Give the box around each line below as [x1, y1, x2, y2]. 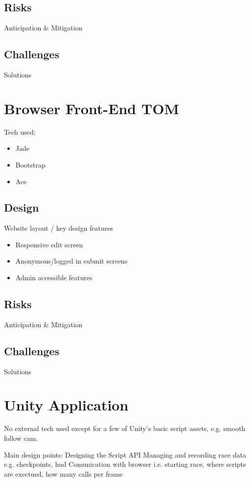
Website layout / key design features [4, 223, 114, 233]
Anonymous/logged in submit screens [15, 256, 128, 266]
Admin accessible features [15, 272, 92, 283]
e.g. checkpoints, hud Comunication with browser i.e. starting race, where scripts [4, 459, 246, 469]
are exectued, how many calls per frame [4, 468, 123, 479]
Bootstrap [15, 159, 45, 169]
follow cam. [4, 433, 38, 443]
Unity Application [4, 395, 129, 415]
